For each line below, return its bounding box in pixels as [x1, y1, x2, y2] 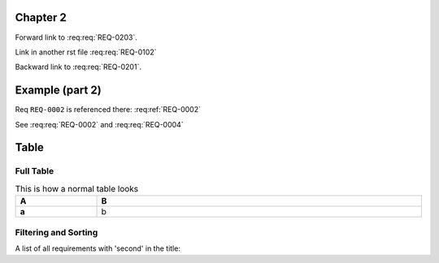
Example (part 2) [15, 84, 102, 97]
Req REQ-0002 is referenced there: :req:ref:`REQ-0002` [15, 105, 201, 114]
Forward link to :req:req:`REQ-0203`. [15, 32, 137, 42]
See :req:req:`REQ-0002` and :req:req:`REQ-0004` [15, 119, 184, 129]
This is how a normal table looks [15, 183, 139, 194]
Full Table [15, 166, 54, 177]
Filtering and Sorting [15, 226, 98, 238]
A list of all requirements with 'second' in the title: [15, 244, 180, 253]
